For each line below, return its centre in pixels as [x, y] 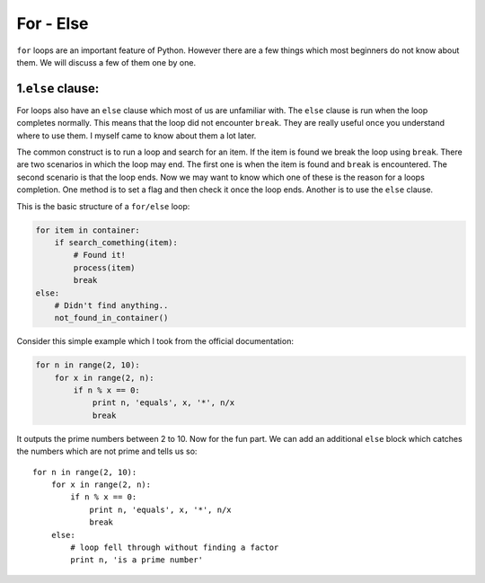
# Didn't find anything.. [111, 305]
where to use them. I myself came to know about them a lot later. [137, 136]
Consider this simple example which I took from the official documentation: [155, 341]
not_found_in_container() [111, 318]
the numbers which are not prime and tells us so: [107, 451]
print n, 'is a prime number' [137, 560]
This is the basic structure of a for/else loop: [103, 206]
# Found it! [99, 255]
